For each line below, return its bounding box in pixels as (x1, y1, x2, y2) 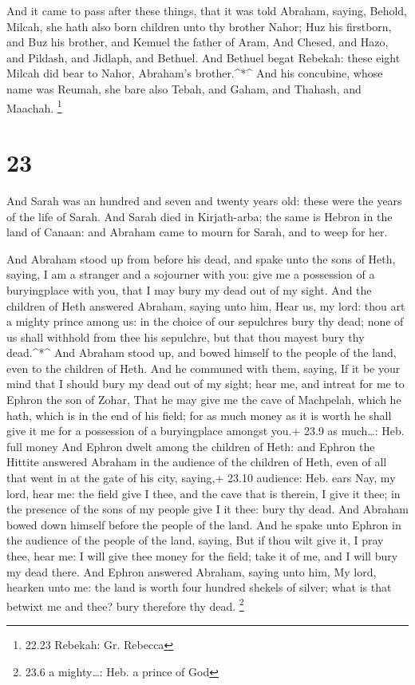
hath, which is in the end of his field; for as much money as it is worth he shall (6, 406, 392, 423)
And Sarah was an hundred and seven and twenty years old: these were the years (6, 192, 402, 208)
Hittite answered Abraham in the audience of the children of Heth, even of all (6, 453, 387, 470)
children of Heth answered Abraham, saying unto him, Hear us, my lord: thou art (6, 297, 405, 314)
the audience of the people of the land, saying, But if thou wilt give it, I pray (6, 532, 384, 548)
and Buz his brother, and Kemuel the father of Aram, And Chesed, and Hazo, (6, 34, 389, 50)
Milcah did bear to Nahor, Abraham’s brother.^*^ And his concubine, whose (6, 65, 383, 81)
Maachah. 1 (6, 97, 62, 116)
